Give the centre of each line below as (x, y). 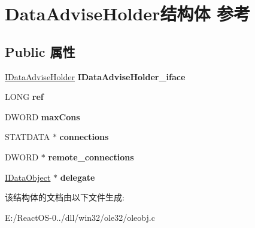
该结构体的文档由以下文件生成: (65, 197)
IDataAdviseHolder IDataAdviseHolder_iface (95, 76)
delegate (78, 177)
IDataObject (28, 177)
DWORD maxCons (42, 116)
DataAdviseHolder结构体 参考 (128, 13)
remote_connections (91, 156)
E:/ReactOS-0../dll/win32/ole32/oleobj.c (80, 217)
